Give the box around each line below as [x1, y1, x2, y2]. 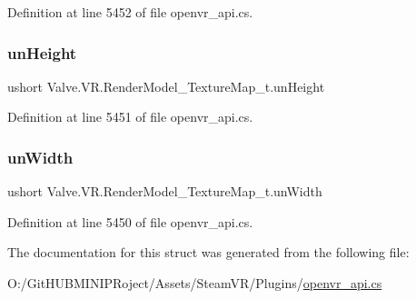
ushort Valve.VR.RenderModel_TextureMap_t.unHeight [7, 76, 325, 95]
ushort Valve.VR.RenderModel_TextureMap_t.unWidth [7, 182, 322, 201]
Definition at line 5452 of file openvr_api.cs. [7, 3, 253, 21]
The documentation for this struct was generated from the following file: [7, 243, 410, 262]
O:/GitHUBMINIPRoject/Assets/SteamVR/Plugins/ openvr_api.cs [7, 274, 382, 292]
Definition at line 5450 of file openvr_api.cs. [7, 212, 253, 231]
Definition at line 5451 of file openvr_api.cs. [7, 107, 253, 126]
